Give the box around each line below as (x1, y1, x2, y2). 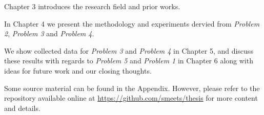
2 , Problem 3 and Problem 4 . (4, 28, 94, 39)
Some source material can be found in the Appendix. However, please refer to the (4, 82, 260, 93)
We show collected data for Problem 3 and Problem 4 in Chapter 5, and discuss (4, 45, 253, 56)
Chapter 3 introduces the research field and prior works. (4, 1, 180, 11)
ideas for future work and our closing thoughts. (4, 65, 152, 76)
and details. (4, 102, 40, 113)
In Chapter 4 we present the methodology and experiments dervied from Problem (4, 18, 260, 29)
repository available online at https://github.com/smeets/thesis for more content (4, 93, 258, 103)
